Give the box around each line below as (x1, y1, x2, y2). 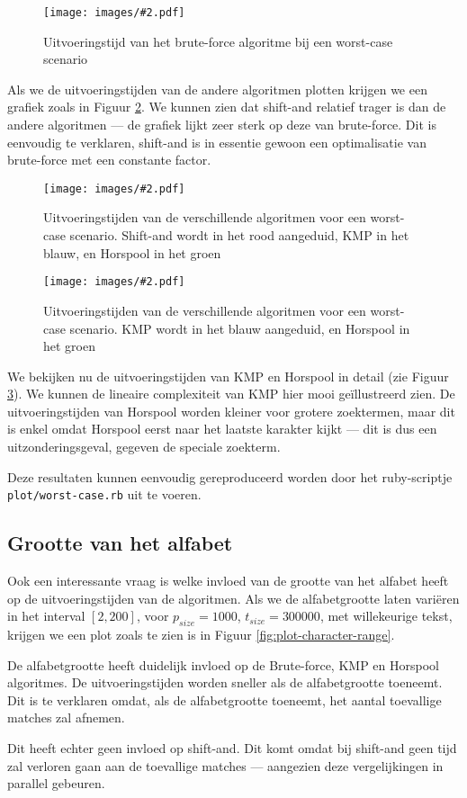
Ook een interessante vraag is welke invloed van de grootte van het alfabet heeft (7, 571, 449, 590)
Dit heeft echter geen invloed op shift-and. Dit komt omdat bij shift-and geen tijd (7, 739, 457, 758)
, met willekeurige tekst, (319, 606, 453, 625)
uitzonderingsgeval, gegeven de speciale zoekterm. (7, 437, 281, 456)
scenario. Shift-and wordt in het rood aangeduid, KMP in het (69, 226, 409, 245)
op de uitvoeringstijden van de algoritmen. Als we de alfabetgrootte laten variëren (7, 588, 460, 607)
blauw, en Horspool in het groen (43, 243, 221, 262)
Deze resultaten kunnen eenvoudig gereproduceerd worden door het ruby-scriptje (7, 467, 453, 486)
